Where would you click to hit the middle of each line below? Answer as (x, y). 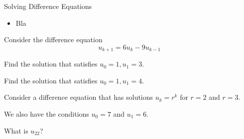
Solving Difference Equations (48, 6)
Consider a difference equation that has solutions (79, 97)
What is (16, 130)
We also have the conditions (47, 114)
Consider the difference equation (53, 39)
